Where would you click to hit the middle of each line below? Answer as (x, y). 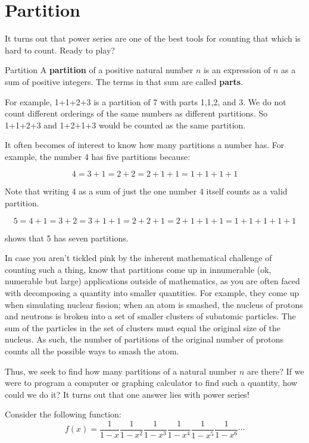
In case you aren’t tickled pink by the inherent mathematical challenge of (138, 258)
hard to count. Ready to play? (60, 50)
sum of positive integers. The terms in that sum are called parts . (124, 81)
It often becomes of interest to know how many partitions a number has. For (145, 145)
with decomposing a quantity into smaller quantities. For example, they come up (152, 293)
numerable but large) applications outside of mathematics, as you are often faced (152, 281)
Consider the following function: (63, 414)
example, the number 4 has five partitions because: (98, 156)
